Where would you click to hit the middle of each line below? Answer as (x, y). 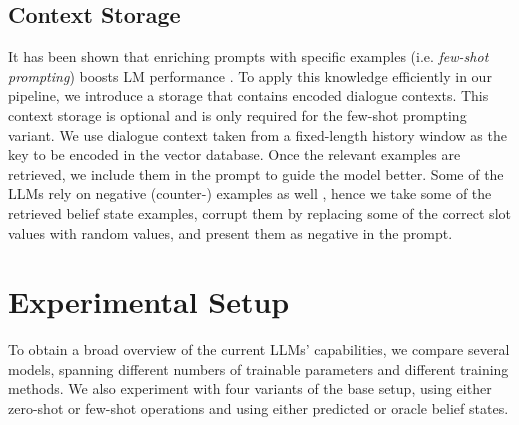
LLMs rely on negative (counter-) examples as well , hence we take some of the (250, 193)
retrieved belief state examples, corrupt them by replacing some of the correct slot (259, 212)
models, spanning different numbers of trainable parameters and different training (258, 368)
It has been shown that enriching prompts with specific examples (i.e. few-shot (248, 56)
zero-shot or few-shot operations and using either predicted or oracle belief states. (258, 408)
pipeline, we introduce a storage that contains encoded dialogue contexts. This (248, 95)
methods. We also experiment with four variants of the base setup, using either (250, 388)
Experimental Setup (149, 301)
